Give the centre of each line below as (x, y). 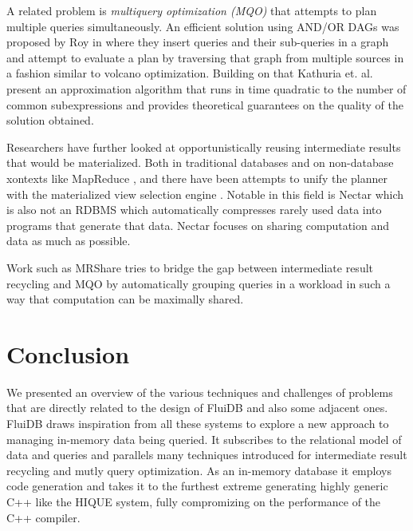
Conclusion (68, 353)
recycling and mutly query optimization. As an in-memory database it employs (199, 470)
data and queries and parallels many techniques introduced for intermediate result (207, 455)
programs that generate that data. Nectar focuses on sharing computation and (198, 225)
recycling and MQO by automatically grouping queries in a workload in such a (199, 283)
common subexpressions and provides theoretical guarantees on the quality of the (205, 104)
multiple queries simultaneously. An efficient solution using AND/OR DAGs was (203, 26)
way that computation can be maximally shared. (125, 299)
